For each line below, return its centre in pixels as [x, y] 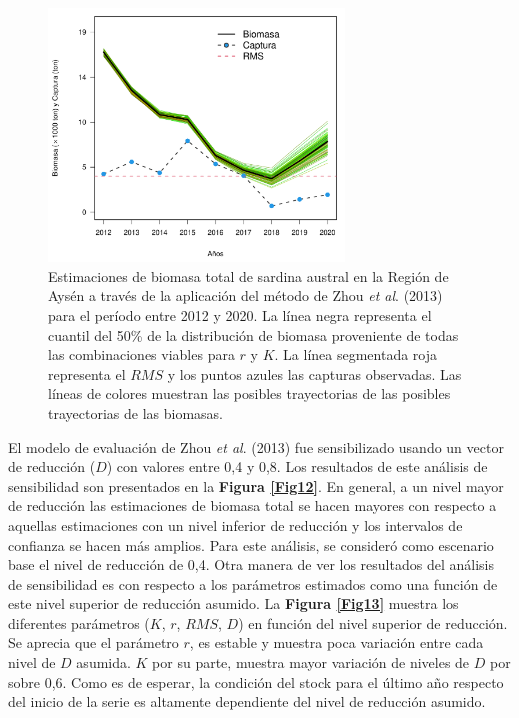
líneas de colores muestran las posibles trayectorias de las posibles [249, 393]
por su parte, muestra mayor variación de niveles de [311, 662]
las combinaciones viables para [141, 354]
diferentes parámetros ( [79, 622]
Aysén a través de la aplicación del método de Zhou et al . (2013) [245, 295]
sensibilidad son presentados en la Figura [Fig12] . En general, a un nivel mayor [256, 485]
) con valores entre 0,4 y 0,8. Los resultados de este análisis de [297, 466]
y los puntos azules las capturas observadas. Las [314, 373]
